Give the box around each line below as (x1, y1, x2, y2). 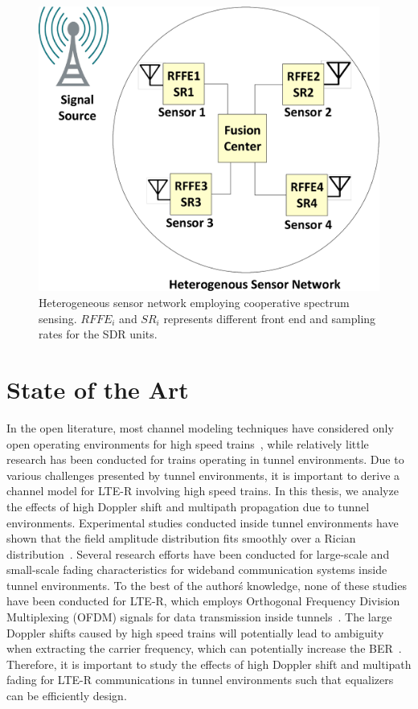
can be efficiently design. (6, 687, 127, 704)
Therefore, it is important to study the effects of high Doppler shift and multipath (6, 655, 412, 672)
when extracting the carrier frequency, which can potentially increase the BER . (6, 640, 402, 657)
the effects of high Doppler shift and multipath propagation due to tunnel (6, 498, 370, 514)
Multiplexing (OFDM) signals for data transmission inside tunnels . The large (6, 609, 392, 625)
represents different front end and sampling (163, 309, 376, 326)
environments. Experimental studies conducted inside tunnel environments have (6, 514, 399, 531)
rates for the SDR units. (39, 326, 158, 342)
